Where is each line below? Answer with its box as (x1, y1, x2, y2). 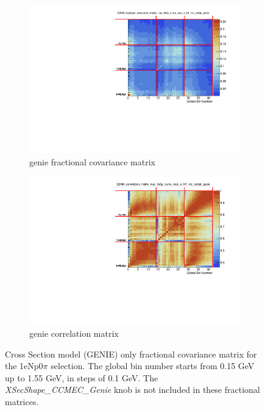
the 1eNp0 (5, 359, 43, 372)
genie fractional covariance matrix (29, 155, 156, 168)
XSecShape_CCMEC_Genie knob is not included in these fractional (5, 383, 260, 396)
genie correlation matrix (29, 327, 119, 339)
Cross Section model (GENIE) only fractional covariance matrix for (5, 347, 257, 360)
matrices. (5, 395, 39, 408)
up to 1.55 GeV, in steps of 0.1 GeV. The (5, 371, 158, 384)
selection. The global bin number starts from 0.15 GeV (51, 359, 255, 372)
